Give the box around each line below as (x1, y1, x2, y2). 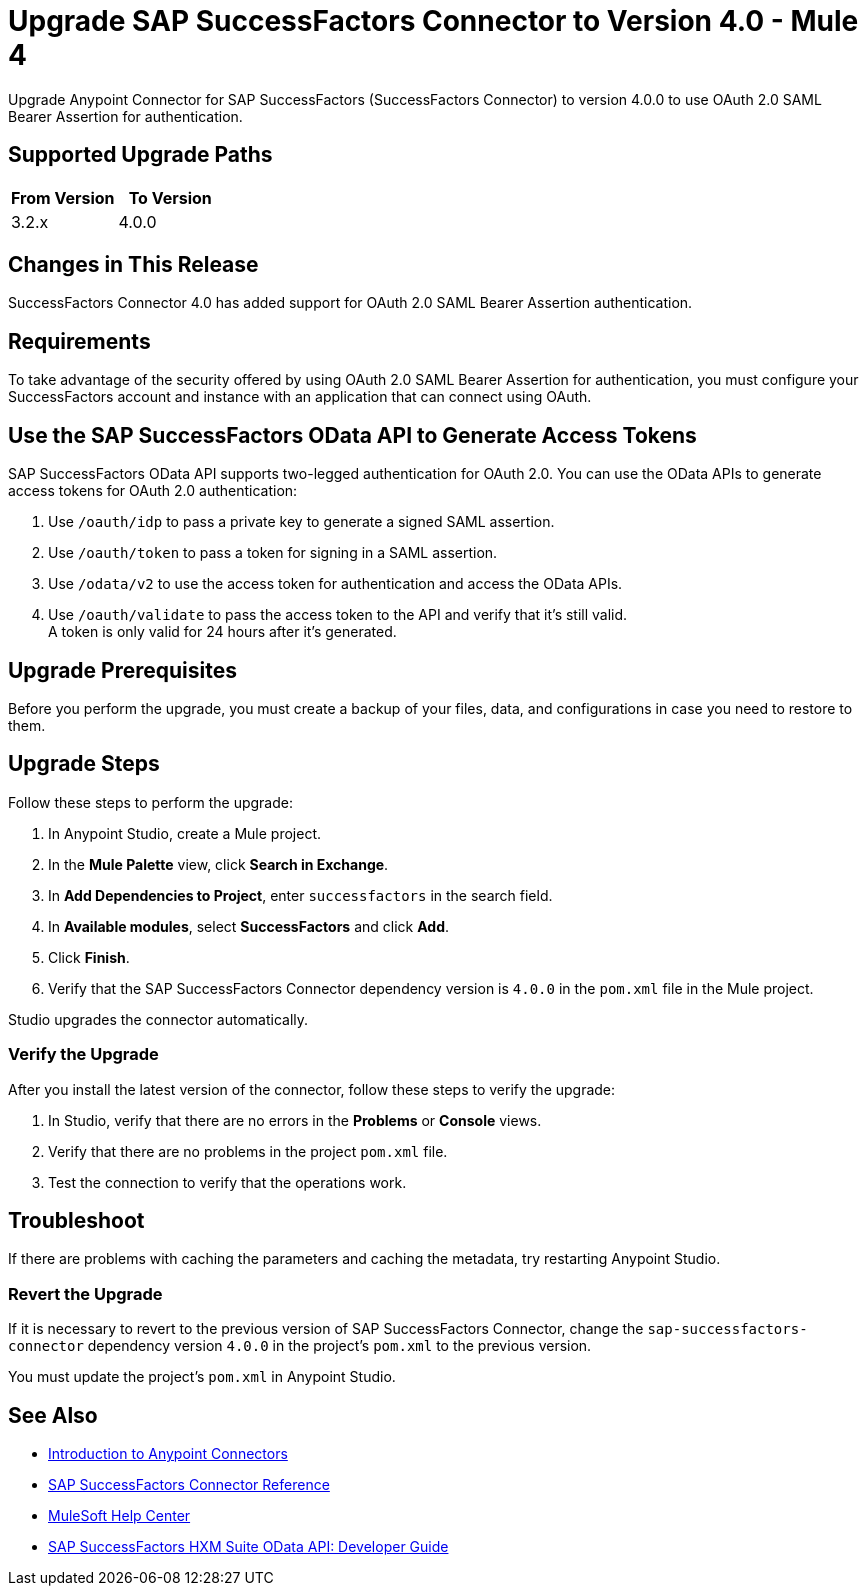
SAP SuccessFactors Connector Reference (48, 1476, 330, 1493)
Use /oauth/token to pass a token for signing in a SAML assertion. (48, 544, 498, 562)
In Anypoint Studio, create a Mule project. (48, 824, 321, 842)
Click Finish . (48, 948, 130, 966)
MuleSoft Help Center (48, 1507, 191, 1524)
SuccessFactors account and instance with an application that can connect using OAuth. (8, 388, 592, 406)
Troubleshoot (8, 1207, 145, 1233)
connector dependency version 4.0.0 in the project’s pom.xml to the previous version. (8, 1337, 592, 1355)
